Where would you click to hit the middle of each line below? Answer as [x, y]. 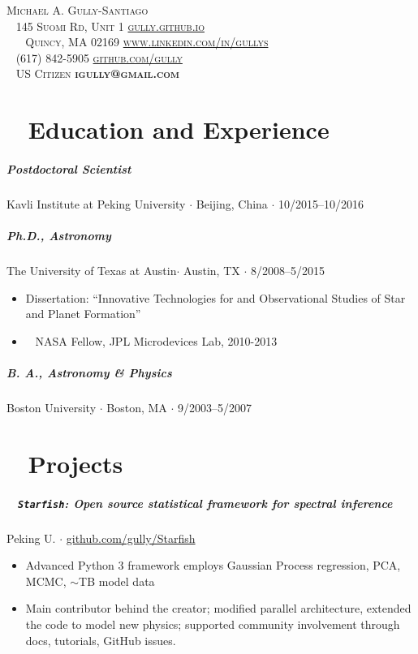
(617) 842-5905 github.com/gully [99, 57]
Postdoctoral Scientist [69, 168]
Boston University [52, 407]
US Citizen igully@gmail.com [97, 73]
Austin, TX [212, 271]
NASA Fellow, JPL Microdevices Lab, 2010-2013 [156, 340]
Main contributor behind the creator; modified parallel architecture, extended [218, 608]
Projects [75, 463]
